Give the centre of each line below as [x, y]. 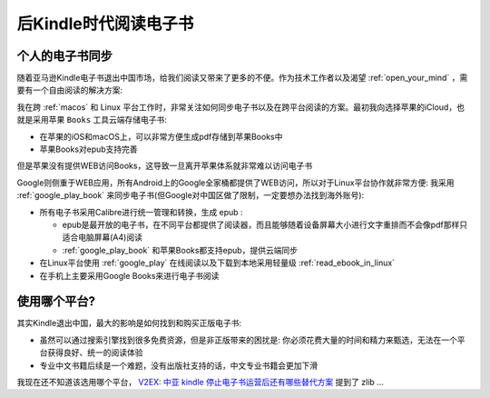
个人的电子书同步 [64, 56]
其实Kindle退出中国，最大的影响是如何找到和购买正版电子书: [129, 323]
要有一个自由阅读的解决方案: [70, 90]
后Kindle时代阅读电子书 [105, 24]
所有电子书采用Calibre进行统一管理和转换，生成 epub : [142, 212]
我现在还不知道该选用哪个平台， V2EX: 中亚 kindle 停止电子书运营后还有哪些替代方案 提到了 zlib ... [201, 382]
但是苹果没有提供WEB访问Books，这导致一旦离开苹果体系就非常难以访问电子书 [165, 166]
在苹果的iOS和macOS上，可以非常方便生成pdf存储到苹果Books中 [161, 136]
